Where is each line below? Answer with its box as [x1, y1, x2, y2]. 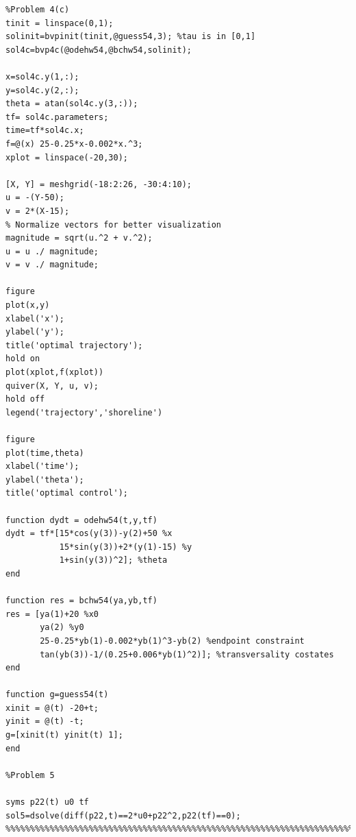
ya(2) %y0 [40, 622, 84, 633]
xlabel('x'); [5, 313, 64, 324]
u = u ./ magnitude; [5, 246, 99, 256]
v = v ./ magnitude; [5, 260, 99, 270]
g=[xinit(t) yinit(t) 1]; [5, 730, 123, 740]
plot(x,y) [5, 300, 50, 311]
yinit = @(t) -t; [5, 716, 84, 727]
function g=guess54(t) [5, 690, 109, 700]
